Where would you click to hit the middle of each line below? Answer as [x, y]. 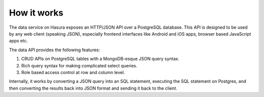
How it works [36, 13]
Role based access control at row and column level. [73, 72]
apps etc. [18, 41]
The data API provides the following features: [55, 50]
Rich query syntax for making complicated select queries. [79, 65]
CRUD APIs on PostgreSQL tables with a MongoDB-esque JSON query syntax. [100, 59]
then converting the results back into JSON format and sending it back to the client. [93, 88]
